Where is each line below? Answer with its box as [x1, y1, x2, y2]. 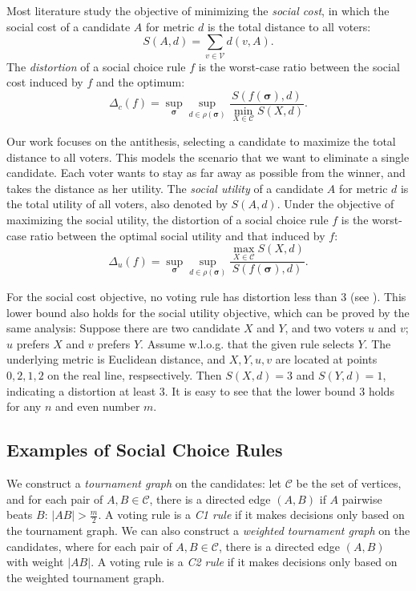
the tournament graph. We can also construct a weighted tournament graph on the [6, 521, 410, 538]
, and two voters [285, 320, 365, 336]
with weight [6, 553, 64, 570]
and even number [55, 398, 140, 415]
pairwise [341, 490, 382, 507]
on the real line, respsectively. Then [47, 366, 222, 383]
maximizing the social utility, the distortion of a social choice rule [6, 211, 329, 227]
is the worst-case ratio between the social [198, 58, 400, 74]
